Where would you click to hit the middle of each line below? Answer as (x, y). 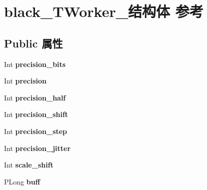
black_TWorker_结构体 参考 (104, 11)
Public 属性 (33, 43)
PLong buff (22, 181)
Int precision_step (36, 131)
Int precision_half (35, 97)
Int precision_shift (36, 114)
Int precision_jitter (37, 148)
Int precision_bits (35, 64)
